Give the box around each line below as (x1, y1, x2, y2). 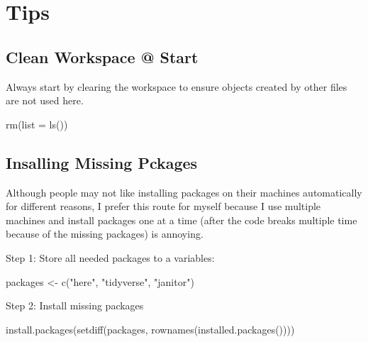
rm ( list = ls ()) (6, 116, 68, 131)
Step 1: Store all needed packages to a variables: (6, 250, 215, 265)
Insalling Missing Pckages (6, 151, 198, 173)
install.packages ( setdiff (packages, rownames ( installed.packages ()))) (6, 321, 295, 336)
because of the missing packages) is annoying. (6, 226, 203, 241)
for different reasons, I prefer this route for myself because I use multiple (6, 199, 321, 214)
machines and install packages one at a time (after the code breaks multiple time (6, 212, 357, 227)
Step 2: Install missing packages (6, 298, 144, 313)
